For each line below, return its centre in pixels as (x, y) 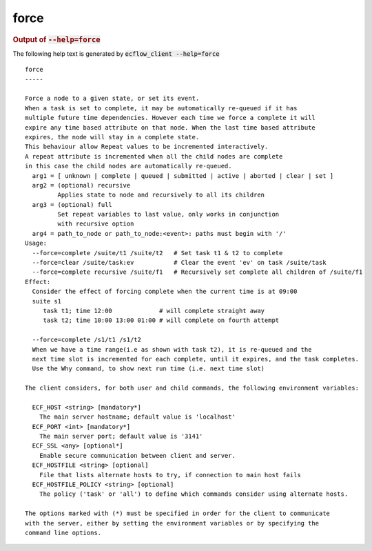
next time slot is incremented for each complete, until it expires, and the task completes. (196, 359)
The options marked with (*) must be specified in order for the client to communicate (178, 513)
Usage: (36, 243)
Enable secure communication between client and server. (137, 455)
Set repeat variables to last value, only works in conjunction (168, 214)
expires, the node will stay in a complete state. (112, 137)
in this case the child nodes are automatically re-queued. (128, 166)
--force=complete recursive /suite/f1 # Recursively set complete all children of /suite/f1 (197, 272)
